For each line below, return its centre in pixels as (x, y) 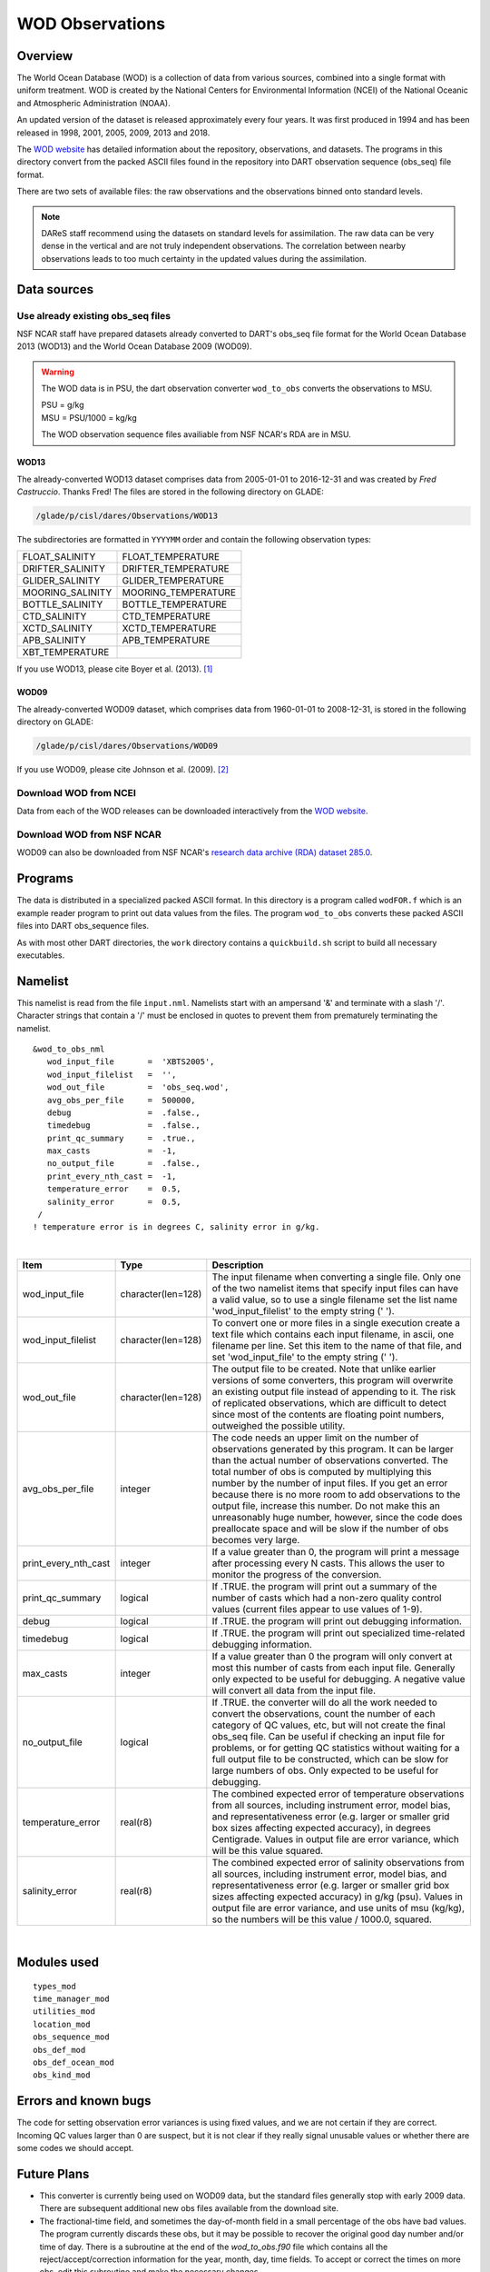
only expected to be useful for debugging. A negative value (339, 1679)
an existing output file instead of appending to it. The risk (334, 1392)
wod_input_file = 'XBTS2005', (131, 1062)
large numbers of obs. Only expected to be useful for (325, 1770)
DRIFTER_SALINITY (64, 569)
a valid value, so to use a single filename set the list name (335, 1300)
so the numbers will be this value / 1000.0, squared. (322, 1919)
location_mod (62, 2024)
